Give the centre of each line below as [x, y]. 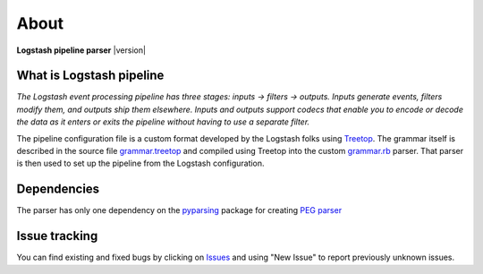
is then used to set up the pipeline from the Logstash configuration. [140, 163]
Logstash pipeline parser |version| [81, 50]
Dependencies [58, 189]
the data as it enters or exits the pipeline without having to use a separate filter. [163, 122]
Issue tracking [57, 236]
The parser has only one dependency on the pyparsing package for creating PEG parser [179, 210]
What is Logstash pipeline [90, 76]
